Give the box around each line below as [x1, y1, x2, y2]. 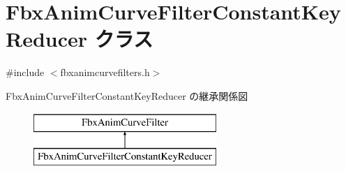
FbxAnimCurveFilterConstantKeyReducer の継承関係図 [6, 88, 248, 103]
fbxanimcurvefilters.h [60, 65, 150, 80]
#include [6, 65, 45, 80]
